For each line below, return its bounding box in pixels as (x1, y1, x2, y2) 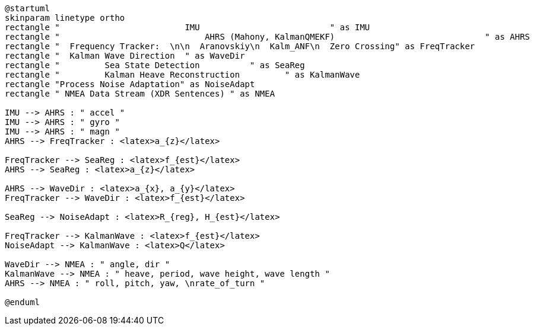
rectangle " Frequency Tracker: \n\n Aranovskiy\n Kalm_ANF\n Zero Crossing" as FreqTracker (5, 41, 475, 51)
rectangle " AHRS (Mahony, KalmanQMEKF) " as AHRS (5, 32, 530, 41)
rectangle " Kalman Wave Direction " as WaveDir (5, 51, 245, 60)
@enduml (5, 297, 40, 307)
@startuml (5, 4, 50, 13)
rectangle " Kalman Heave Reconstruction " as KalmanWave (5, 70, 360, 79)
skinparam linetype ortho (5, 13, 125, 23)
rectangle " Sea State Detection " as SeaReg (5, 60, 305, 70)
